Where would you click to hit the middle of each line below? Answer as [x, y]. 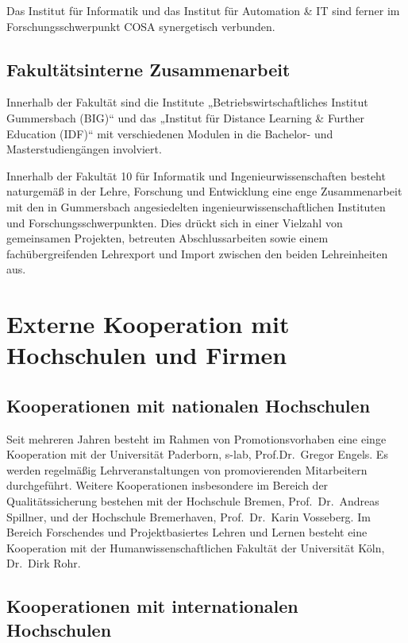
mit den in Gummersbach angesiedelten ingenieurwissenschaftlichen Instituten [196, 206]
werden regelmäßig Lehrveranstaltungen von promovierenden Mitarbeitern [187, 469]
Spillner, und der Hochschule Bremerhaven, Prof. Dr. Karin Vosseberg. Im [189, 516]
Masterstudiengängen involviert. [84, 149]
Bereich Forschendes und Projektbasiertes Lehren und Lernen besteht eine [187, 532]
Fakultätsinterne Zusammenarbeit [148, 69]
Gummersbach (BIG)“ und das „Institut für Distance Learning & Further [186, 117]
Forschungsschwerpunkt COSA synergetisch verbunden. [141, 26]
